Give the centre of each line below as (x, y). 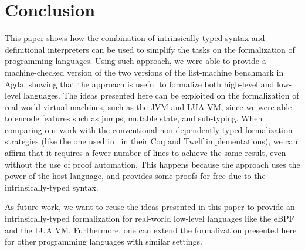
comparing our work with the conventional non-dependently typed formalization (149, 129)
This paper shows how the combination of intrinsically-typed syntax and (135, 38)
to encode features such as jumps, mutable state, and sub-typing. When (134, 118)
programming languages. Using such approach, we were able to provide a (135, 61)
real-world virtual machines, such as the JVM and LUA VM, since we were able (148, 106)
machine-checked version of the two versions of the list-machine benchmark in (144, 72)
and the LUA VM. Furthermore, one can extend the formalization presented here (151, 230)
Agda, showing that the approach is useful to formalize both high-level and (140, 84)
